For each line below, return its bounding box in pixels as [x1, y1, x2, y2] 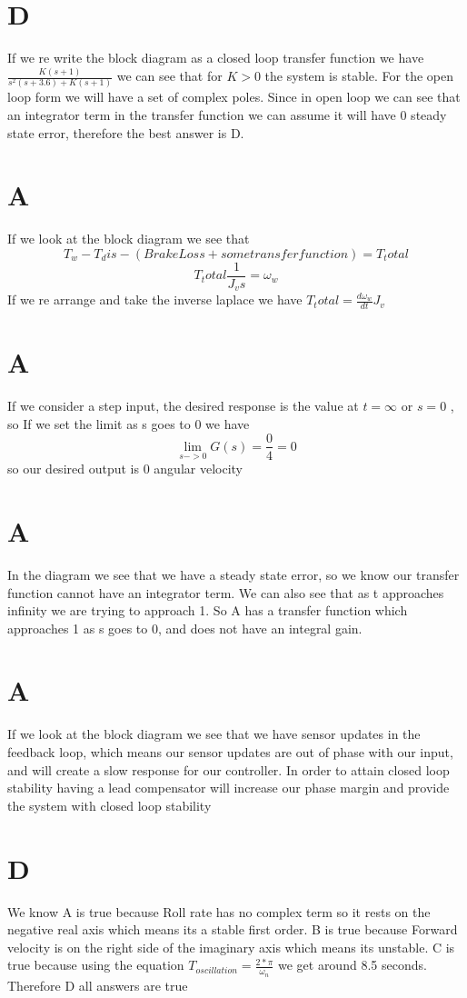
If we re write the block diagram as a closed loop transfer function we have [7, 48, 424, 67]
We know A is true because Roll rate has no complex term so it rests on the [7, 902, 431, 921]
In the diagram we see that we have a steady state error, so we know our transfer [7, 564, 460, 584]
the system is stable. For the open [264, 66, 454, 85]
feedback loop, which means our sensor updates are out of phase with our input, [7, 743, 453, 761]
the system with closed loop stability [7, 795, 212, 814]
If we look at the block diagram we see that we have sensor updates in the [7, 724, 421, 744]
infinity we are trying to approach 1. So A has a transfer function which [7, 601, 408, 620]
